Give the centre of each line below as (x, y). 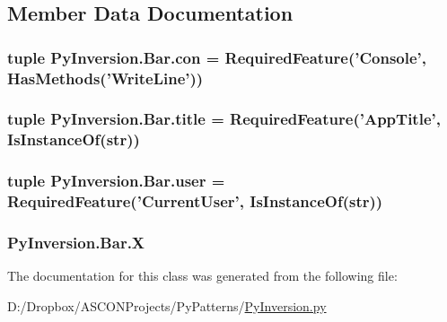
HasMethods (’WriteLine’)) (105, 78)
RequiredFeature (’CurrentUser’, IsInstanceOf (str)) (195, 201)
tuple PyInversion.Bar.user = (116, 181)
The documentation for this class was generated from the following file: (202, 276)
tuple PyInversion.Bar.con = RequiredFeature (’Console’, (217, 57)
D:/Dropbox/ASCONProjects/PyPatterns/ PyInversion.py (167, 305)
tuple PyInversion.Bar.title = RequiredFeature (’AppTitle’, (224, 119)
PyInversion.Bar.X (76, 242)
